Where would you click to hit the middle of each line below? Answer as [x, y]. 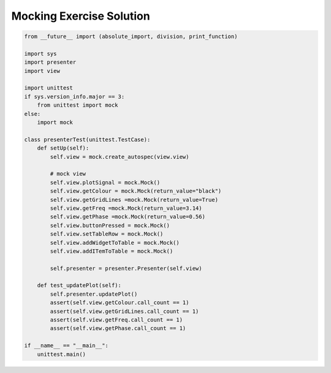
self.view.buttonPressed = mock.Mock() [110, 225]
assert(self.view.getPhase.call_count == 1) [118, 329]
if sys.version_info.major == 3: [74, 96]
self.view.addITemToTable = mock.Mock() [112, 251]
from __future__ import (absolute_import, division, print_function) [131, 37]
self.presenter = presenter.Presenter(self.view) [126, 268]
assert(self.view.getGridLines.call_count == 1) [124, 311]
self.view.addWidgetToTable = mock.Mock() [115, 243]
